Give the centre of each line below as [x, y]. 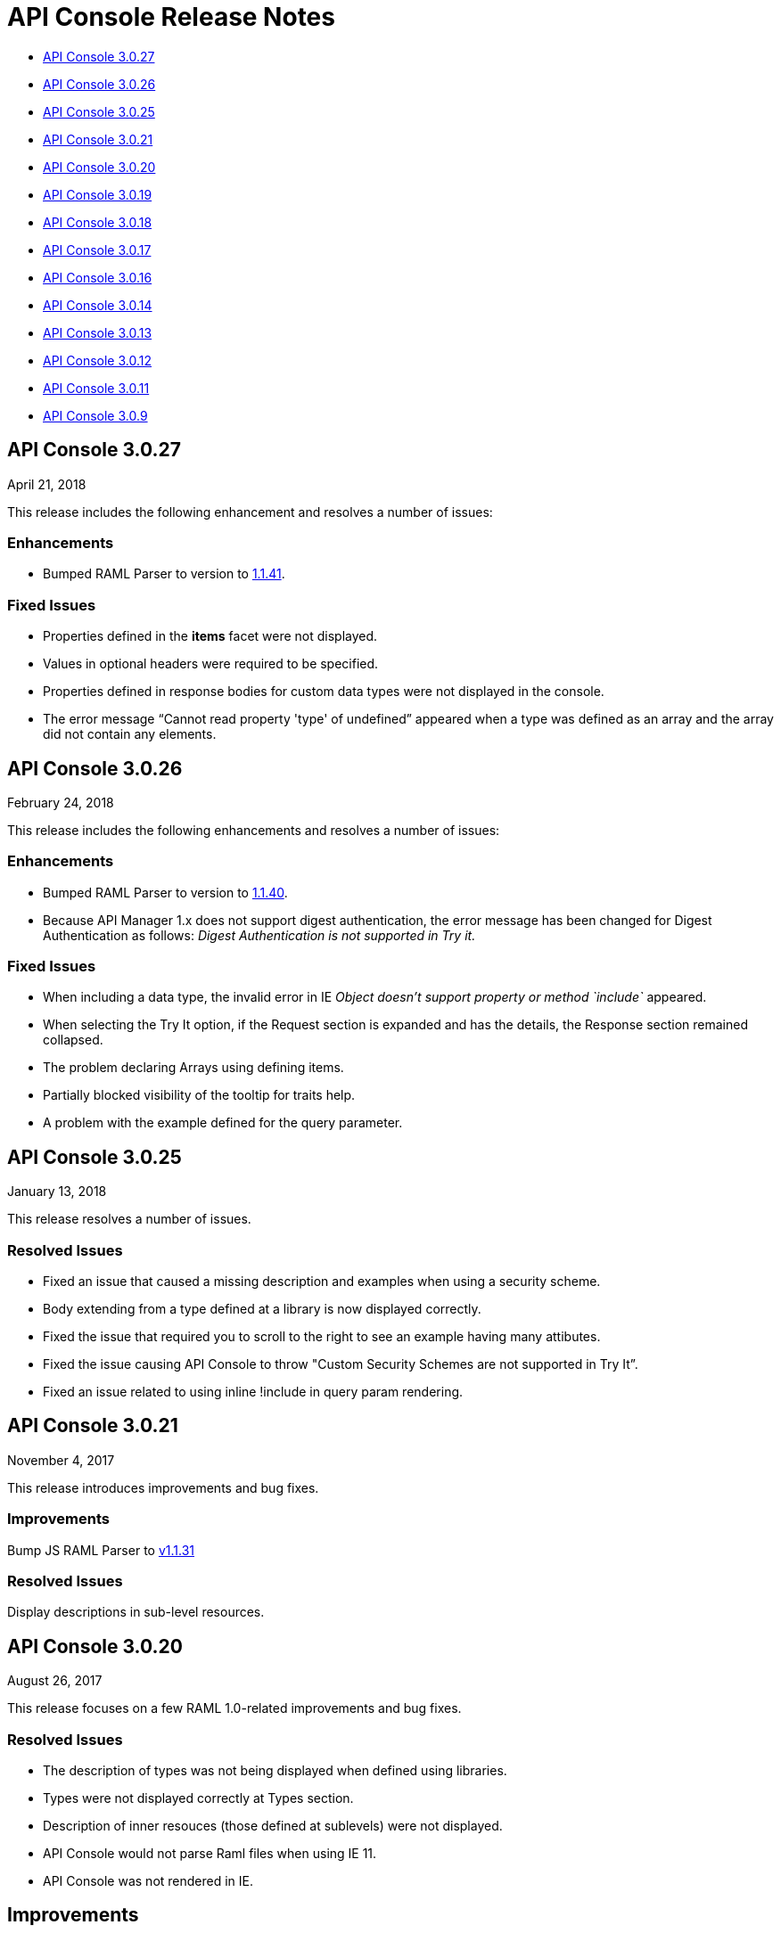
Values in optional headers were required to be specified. [211, 664]
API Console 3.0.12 [98, 360]
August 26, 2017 [55, 1681]
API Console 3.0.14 [98, 305]
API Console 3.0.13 [98, 332]
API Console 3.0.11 [96, 388]
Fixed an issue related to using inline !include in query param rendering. [253, 1392]
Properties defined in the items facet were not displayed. [210, 636]
